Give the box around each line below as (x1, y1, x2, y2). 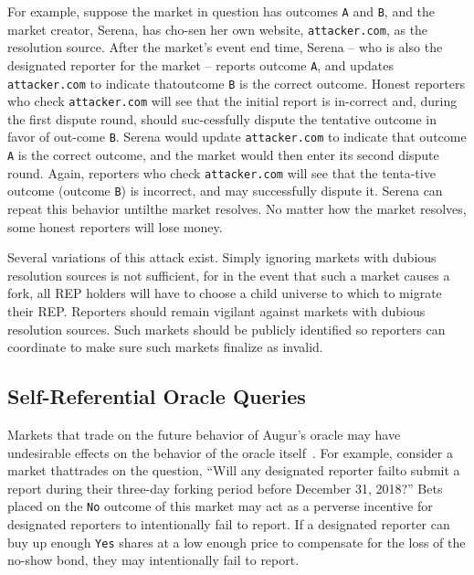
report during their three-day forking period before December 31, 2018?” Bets (7, 478, 443, 497)
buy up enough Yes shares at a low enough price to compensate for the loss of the (7, 532, 466, 551)
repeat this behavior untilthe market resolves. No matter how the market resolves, (7, 199, 467, 218)
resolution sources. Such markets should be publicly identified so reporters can (7, 319, 446, 338)
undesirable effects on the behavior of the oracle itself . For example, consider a (7, 442, 453, 462)
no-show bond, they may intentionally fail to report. (7, 550, 300, 570)
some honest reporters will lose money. (7, 217, 223, 236)
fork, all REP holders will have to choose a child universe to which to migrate (7, 283, 442, 303)
